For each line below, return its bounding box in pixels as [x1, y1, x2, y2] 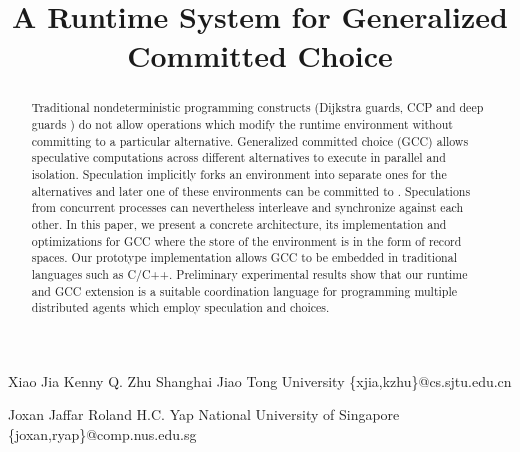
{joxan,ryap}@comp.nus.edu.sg [8, 424, 197, 445]
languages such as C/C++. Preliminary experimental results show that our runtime [31, 265, 468, 282]
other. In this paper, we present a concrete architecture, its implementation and [31, 215, 447, 232]
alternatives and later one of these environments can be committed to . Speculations [31, 182, 471, 199]
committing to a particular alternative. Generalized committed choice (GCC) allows [31, 132, 469, 149]
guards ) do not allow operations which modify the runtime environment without [31, 116, 453, 133]
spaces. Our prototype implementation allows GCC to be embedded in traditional [31, 249, 457, 266]
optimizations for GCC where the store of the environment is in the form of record [31, 232, 462, 249]
